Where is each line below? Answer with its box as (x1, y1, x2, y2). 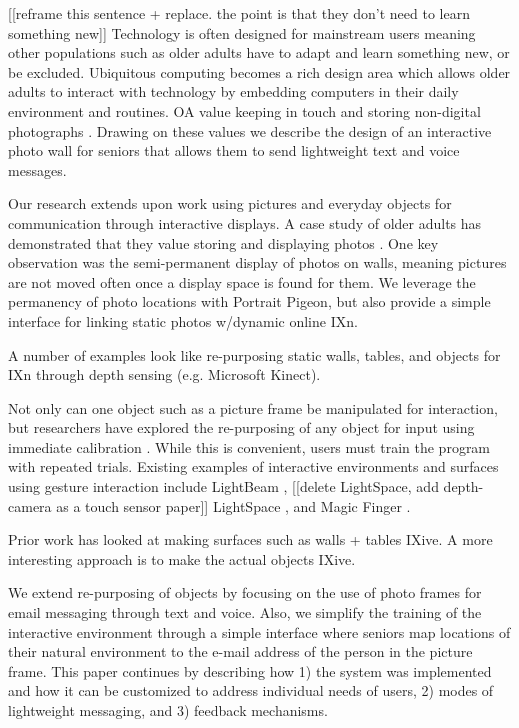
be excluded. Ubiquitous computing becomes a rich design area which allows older (8, 61, 511, 82)
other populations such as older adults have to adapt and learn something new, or (8, 42, 510, 63)
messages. (8, 159, 67, 180)
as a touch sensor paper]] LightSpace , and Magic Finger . (56, 495, 411, 516)
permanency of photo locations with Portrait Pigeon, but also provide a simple (8, 291, 491, 312)
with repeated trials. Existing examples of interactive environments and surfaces (8, 456, 499, 477)
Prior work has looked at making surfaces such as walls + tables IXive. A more (8, 529, 493, 550)
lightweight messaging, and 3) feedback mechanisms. (8, 700, 328, 720)
